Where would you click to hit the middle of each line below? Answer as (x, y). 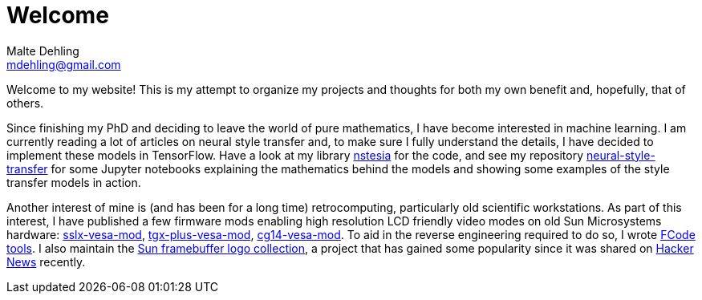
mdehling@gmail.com (64, 64)
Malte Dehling (43, 51)
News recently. (46, 261)
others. (25, 103)
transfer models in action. (74, 182)
